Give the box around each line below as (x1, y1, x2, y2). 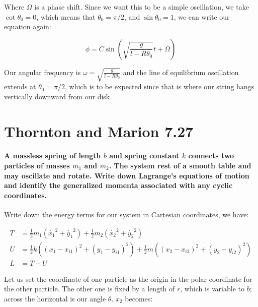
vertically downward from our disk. (4, 91, 112, 101)
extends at (4, 81, 36, 92)
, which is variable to (180, 283, 244, 294)
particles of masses (4, 160, 70, 170)
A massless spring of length (4, 150, 101, 161)
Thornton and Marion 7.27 (4, 120, 194, 141)
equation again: (4, 21, 51, 32)
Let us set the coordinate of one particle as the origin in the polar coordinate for (4, 273, 252, 284)
